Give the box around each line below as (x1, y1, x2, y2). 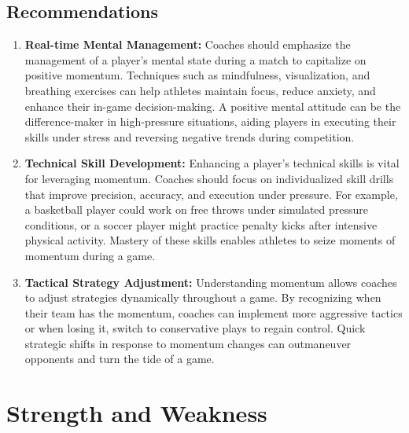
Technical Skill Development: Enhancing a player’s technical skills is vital (24, 155, 400, 171)
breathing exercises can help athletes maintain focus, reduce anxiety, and (24, 82, 376, 98)
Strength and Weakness (6, 397, 267, 429)
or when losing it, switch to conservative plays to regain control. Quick (24, 320, 366, 336)
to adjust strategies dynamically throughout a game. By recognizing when (24, 289, 381, 306)
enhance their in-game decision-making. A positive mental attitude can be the (24, 97, 401, 114)
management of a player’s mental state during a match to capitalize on (24, 51, 367, 68)
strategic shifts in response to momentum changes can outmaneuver (24, 335, 352, 351)
